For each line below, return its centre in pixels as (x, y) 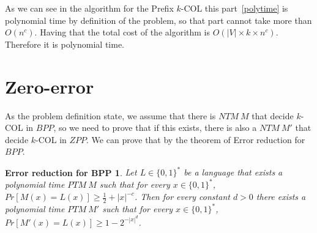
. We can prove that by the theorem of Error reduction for (196, 139)
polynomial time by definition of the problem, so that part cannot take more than (158, 20)
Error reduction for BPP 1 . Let (71, 172)
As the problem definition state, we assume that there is (110, 115)
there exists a (281, 197)
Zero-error (50, 86)
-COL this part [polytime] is (234, 8)
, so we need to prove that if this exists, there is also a (155, 128)
